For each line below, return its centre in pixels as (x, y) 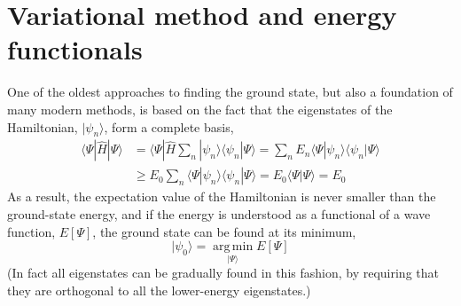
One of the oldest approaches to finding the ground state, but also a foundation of (230, 92)
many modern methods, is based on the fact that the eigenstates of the (200, 109)
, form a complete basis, (169, 126)
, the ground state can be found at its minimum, (224, 231)
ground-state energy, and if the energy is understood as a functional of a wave (219, 213)
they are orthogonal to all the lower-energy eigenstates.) (159, 290)
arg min (233, 247)
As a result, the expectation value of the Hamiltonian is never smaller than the (222, 196)
